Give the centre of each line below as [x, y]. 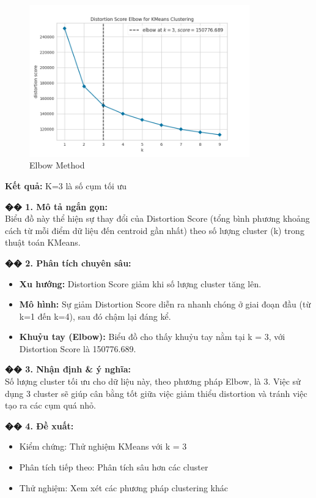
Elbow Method [57, 165]
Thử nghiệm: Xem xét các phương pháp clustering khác [123, 487]
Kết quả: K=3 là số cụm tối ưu [66, 185]
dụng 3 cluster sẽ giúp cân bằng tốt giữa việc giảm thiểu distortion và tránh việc [156, 393]
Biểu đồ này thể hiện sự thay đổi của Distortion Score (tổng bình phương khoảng [157, 218]
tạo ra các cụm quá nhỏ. [50, 405]
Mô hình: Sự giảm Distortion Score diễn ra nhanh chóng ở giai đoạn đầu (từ [165, 304]
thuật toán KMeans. [43, 242]
